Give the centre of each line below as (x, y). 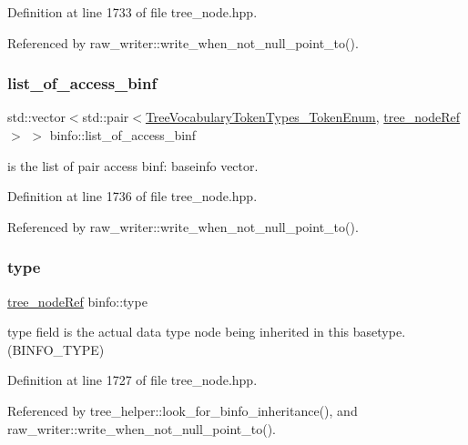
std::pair (106, 117)
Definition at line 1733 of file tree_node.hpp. (132, 12)
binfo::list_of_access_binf (123, 135)
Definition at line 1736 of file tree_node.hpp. (132, 196)
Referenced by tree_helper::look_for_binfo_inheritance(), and (183, 410)
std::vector (36, 117)
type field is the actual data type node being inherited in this (178, 332)
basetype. (379, 332)
